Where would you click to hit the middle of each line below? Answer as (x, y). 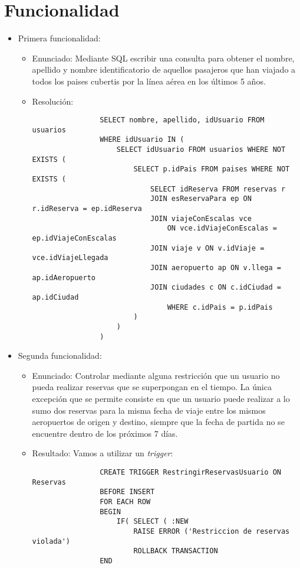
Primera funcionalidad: (59, 38)
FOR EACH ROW (125, 502)
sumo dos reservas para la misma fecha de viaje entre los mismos (149, 410)
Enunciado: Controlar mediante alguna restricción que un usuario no (156, 375)
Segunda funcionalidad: (60, 356)
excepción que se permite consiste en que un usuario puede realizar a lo (161, 398)
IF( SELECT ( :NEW (152, 522)
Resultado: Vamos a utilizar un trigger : (103, 453)
